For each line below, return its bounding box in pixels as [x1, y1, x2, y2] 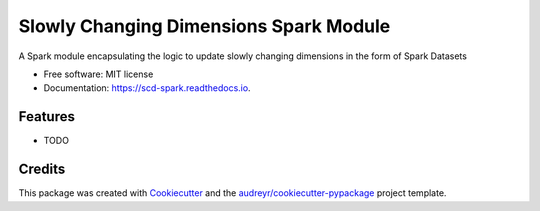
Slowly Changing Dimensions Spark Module [18, 15, 391, 37]
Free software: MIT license [43, 68, 154, 80]
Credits [18, 161, 66, 178]
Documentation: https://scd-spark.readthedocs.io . [43, 82, 251, 94]
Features [18, 108, 75, 125]
